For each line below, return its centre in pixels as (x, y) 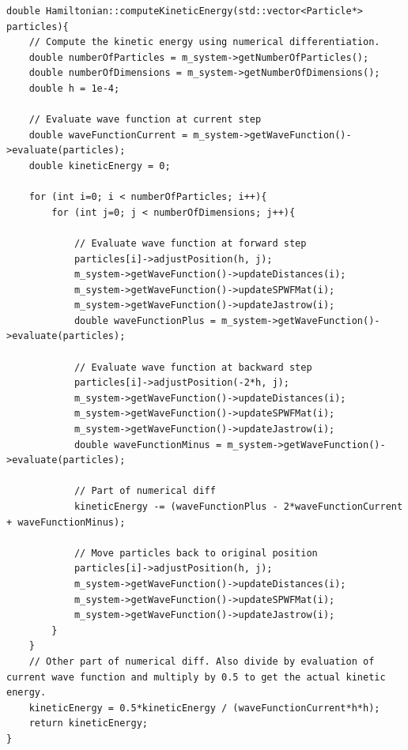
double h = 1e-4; (74, 88)
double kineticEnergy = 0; (100, 166)
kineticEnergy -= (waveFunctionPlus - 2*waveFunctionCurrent (238, 507)
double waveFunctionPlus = (145, 320)
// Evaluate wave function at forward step (190, 243)
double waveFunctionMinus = (148, 445)
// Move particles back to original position (196, 553)
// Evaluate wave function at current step (145, 120)
